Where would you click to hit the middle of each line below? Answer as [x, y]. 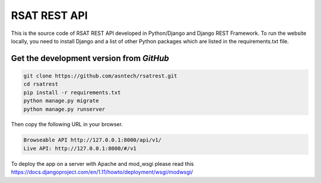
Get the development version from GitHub [90, 58]
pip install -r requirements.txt [72, 92]
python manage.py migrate [61, 101]
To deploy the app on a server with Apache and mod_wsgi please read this [103, 163]
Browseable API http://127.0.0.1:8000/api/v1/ [92, 140]
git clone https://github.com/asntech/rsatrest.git [100, 76]
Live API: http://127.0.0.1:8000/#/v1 [80, 148]
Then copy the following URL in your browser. [67, 124]
